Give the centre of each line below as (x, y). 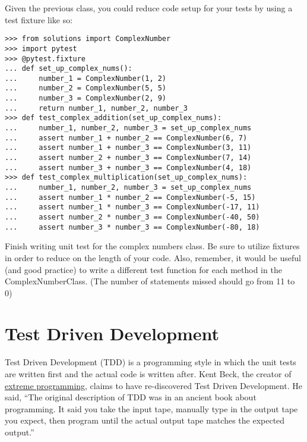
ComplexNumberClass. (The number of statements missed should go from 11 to (150, 281)
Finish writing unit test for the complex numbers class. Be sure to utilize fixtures (152, 246)
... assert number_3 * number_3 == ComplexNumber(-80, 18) (132, 227)
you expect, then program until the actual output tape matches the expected (145, 420)
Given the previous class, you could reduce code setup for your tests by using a (149, 8)
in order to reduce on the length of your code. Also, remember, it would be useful (153, 257)
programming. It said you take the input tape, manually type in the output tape (151, 408)
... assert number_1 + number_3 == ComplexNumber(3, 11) (128, 148)
